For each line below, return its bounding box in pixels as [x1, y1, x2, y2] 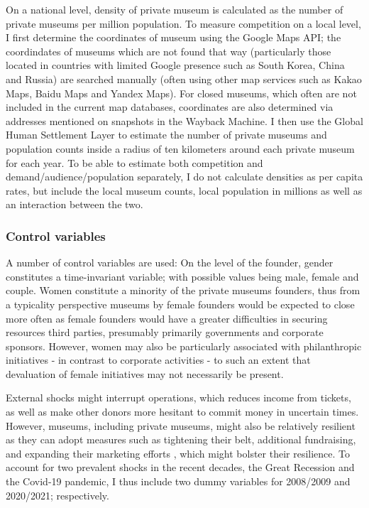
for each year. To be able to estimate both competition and [6, 155, 263, 170]
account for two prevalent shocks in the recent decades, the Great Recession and [6, 460, 355, 475]
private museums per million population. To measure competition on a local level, [6, 16, 361, 31]
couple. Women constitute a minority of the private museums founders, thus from [6, 283, 360, 298]
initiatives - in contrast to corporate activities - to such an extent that [6, 352, 311, 367]
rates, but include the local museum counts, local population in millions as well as [6, 183, 363, 198]
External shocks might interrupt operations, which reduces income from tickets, [6, 390, 351, 405]
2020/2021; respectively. [6, 487, 109, 502]
